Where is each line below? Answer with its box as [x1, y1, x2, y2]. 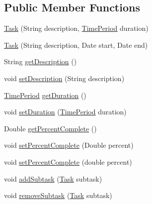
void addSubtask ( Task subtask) [4, 173, 102, 184]
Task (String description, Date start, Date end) [4, 39, 148, 50]
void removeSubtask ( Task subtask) [4, 190, 112, 201]
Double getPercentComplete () [4, 123, 97, 133]
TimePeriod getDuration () [4, 90, 86, 100]
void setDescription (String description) [4, 73, 125, 83]
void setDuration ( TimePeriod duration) [4, 106, 127, 117]
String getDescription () [4, 56, 77, 67]
